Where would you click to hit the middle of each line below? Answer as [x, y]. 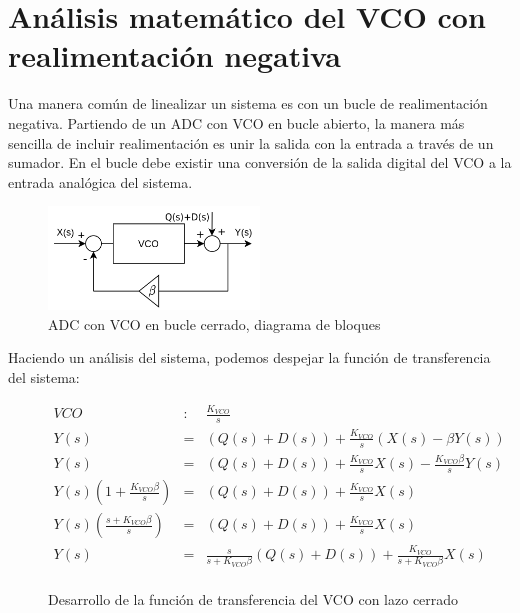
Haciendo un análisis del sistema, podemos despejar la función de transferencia [249, 357]
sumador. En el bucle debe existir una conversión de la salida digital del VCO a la [260, 162]
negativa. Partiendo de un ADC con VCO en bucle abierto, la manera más [236, 122]
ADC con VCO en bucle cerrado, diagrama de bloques [214, 323]
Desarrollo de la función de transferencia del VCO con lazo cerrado [253, 598]
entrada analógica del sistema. [100, 181]
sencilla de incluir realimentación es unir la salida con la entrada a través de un [251, 142]
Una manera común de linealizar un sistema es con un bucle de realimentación [248, 103]
